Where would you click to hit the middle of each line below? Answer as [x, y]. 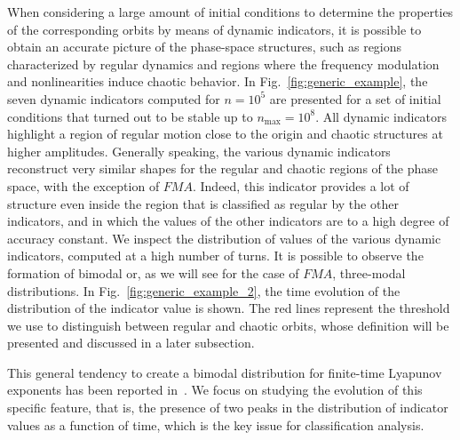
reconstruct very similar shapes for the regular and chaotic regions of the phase [222, 168]
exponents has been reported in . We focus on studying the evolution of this [215, 390]
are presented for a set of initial [355, 98]
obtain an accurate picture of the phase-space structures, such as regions [205, 47]
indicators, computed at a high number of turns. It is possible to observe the [215, 256]
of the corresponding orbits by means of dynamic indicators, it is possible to [214, 29]
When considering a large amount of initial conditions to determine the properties [230, 12]
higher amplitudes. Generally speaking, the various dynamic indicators [199, 151]
